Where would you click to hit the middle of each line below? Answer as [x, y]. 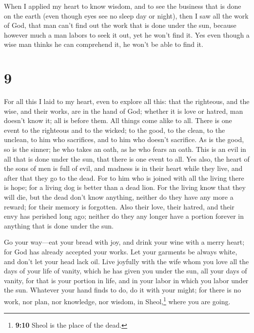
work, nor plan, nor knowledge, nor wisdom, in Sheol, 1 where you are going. [117, 300]
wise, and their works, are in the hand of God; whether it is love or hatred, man [124, 111]
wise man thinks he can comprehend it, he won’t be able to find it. [104, 44]
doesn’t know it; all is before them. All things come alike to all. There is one [118, 120]
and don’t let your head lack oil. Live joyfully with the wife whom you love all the [127, 261]
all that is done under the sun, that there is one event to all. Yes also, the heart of [127, 158]
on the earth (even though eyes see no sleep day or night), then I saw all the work [126, 15]
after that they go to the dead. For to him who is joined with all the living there [124, 177]
